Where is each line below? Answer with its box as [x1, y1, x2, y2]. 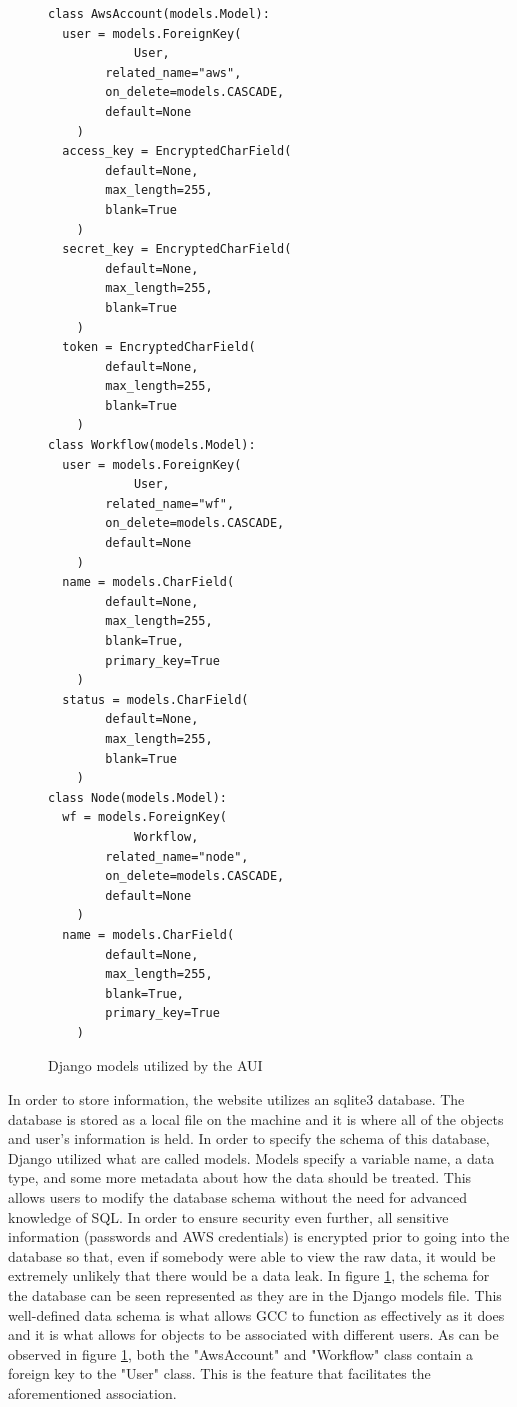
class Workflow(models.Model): [48, 438, 256, 453]
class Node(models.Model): [48, 790, 227, 805]
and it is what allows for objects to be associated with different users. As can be [8, 1324, 499, 1345]
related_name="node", [105, 849, 249, 864]
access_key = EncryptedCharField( [62, 144, 292, 159]
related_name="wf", [105, 496, 235, 511]
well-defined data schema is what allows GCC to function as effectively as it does [8, 1304, 505, 1325]
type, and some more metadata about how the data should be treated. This [8, 1167, 472, 1188]
